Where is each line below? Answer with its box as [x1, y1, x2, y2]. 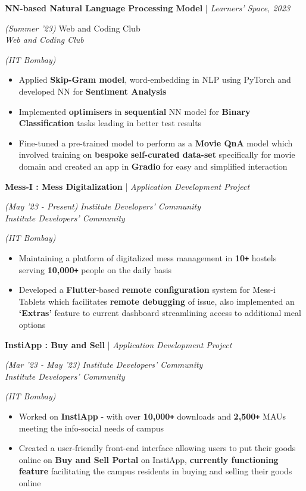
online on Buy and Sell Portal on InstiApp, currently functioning [18, 453, 279, 465]
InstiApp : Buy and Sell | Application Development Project [5, 338, 232, 351]
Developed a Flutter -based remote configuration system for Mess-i [18, 283, 276, 296]
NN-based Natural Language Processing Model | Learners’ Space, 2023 [5, 2, 291, 14]
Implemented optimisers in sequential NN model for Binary [18, 105, 251, 117]
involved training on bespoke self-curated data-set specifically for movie [18, 148, 295, 161]
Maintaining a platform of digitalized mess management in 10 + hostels [18, 251, 277, 264]
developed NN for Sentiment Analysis [18, 85, 167, 97]
